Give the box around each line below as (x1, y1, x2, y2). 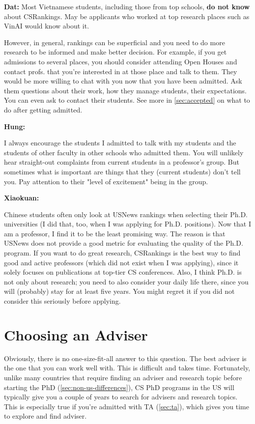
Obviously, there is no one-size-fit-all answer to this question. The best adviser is (4, 353, 247, 363)
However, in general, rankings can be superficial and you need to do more (4, 37, 225, 47)
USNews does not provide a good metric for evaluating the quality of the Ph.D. (4, 238, 243, 248)
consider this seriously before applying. (4, 296, 121, 306)
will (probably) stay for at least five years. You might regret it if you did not (4, 286, 235, 296)
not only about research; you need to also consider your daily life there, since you (4, 276, 249, 286)
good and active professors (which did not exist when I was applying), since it (4, 257, 239, 267)
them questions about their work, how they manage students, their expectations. (4, 85, 247, 95)
